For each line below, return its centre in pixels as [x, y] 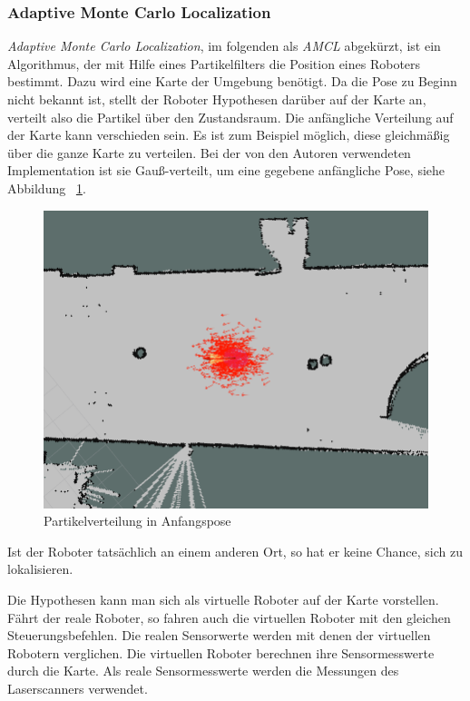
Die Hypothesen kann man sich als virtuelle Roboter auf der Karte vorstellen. [223, 600]
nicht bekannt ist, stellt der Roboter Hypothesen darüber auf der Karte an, [217, 99]
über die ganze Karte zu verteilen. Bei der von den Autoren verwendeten [209, 152]
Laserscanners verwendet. [78, 689]
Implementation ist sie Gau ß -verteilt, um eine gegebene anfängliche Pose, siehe [226, 170]
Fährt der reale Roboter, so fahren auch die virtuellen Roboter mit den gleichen [229, 617]
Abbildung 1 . [47, 188]
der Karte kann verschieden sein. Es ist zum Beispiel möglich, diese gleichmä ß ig [229, 135]
